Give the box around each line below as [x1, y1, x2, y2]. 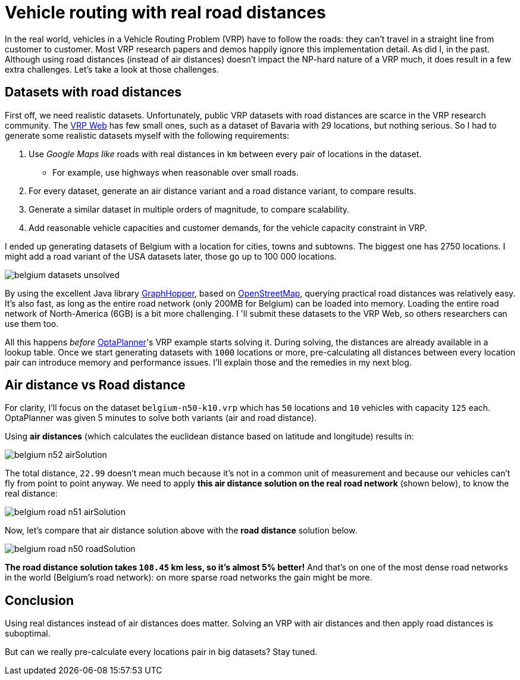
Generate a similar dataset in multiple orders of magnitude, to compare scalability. [29, 204, 350, 214]
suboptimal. [5, 628, 51, 639]
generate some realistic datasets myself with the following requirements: [5, 130, 290, 141]
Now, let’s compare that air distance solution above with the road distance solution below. [5, 525, 358, 536]
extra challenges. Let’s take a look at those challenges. [5, 64, 219, 74]
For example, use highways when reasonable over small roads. [52, 167, 299, 177]
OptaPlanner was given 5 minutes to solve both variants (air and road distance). [5, 413, 317, 423]
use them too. [5, 318, 59, 329]
